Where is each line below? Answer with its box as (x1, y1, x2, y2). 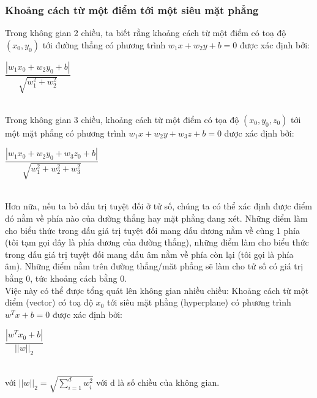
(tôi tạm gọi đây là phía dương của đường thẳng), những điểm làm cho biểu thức (5, 236, 309, 249)
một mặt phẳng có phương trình (5, 126, 126, 139)
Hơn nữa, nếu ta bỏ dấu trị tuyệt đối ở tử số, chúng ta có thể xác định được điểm (5, 200, 312, 212)
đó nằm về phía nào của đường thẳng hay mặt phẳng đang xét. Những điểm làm (5, 212, 308, 225)
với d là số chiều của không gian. (96, 376, 220, 389)
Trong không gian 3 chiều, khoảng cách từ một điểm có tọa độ (5, 113, 239, 126)
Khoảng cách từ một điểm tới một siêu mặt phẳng (5, 2, 259, 17)
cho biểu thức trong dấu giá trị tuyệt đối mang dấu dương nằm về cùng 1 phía (5, 223, 300, 236)
